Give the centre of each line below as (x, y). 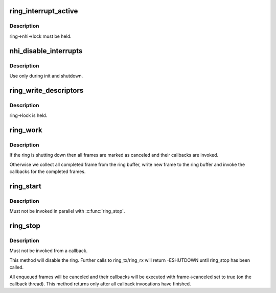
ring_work (26, 130)
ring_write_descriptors (47, 90)
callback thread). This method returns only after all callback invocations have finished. (100, 284)
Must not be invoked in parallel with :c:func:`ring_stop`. (67, 211)
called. (17, 267)
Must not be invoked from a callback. (49, 251)
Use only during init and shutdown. (46, 76)
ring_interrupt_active (44, 11)
